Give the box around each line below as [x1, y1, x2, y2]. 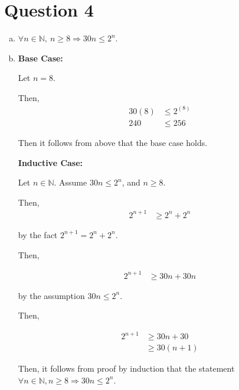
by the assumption [18, 289, 85, 301]
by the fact [18, 228, 58, 240]
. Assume [54, 176, 87, 188]
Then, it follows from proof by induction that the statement [18, 362, 235, 375]
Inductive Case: [18, 156, 83, 168]
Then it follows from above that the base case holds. [18, 136, 208, 148]
